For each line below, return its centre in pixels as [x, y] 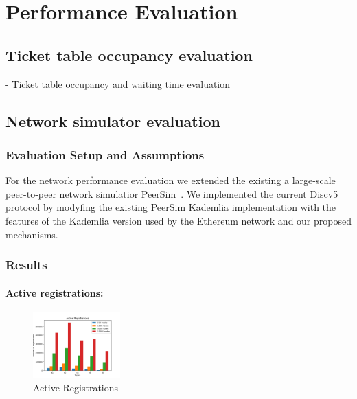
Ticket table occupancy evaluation [129, 55]
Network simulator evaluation [113, 121]
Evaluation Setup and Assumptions [105, 154]
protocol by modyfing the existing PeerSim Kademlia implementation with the [171, 207]
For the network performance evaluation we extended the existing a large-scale [171, 180]
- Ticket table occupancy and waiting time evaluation [118, 83]
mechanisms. [32, 234]
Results [26, 265]
